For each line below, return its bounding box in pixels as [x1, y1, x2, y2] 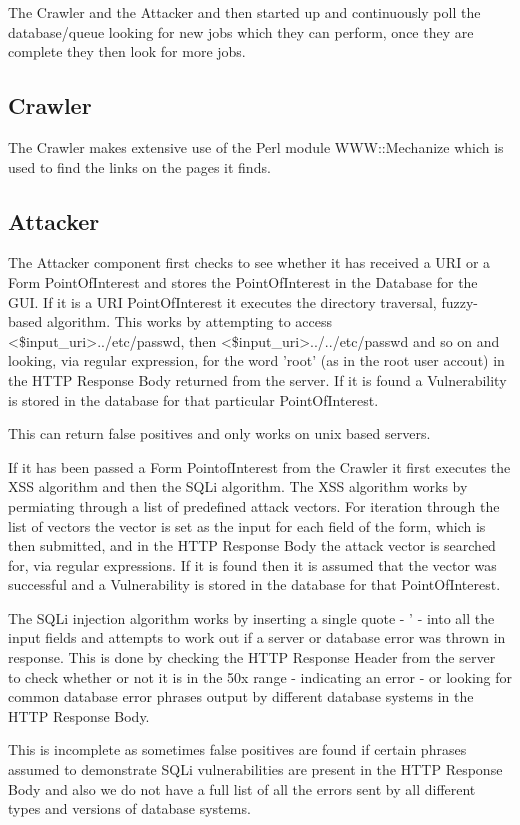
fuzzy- [441, 291, 478, 312]
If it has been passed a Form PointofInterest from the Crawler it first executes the [8, 456, 511, 477]
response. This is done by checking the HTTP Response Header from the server [8, 647, 496, 668]
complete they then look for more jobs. [8, 41, 246, 62]
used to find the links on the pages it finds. [8, 156, 271, 177]
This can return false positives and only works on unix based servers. [8, 423, 431, 444]
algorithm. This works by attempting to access [46, 311, 332, 332]
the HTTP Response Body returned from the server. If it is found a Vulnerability [8, 369, 507, 390]
